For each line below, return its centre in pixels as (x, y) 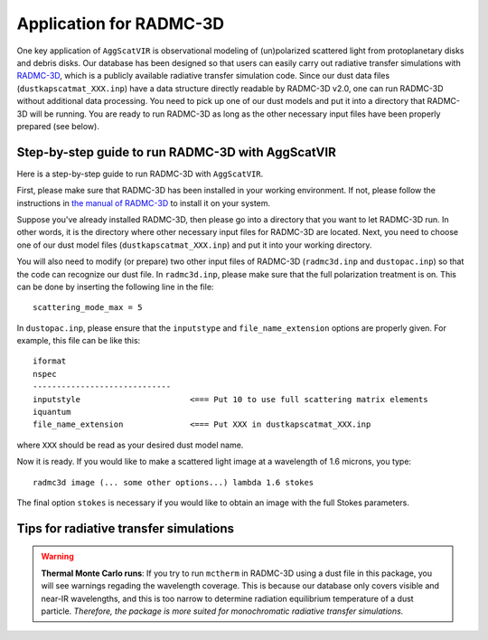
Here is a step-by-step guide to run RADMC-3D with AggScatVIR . (140, 174)
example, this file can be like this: (79, 341)
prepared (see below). (58, 126)
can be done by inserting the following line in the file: (115, 287)
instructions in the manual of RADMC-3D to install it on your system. (144, 202)
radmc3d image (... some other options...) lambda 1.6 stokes (174, 482)
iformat (50, 361)
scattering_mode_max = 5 (88, 308)
